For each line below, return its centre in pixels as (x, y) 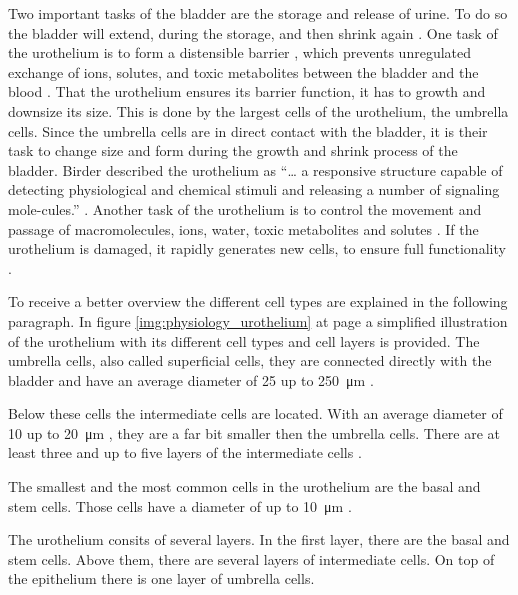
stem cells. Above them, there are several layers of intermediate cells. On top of (251, 558)
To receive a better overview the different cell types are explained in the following (258, 301)
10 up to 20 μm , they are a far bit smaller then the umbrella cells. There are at (254, 432)
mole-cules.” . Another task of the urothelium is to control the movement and (245, 208)
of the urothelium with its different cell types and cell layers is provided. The (244, 340)
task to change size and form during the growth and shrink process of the (233, 150)
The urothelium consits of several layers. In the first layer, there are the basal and (259, 539)
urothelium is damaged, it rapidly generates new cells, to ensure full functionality (257, 248)
